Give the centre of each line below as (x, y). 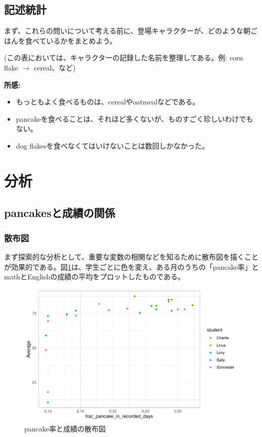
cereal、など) (55, 67)
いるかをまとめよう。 (81, 40)
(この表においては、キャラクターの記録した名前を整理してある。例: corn (124, 58)
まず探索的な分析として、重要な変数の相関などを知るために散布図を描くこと (131, 256)
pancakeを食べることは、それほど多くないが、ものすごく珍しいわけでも (135, 118)
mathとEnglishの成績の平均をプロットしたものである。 (95, 277)
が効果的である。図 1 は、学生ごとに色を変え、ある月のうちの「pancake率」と (132, 266)
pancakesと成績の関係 (60, 213)
